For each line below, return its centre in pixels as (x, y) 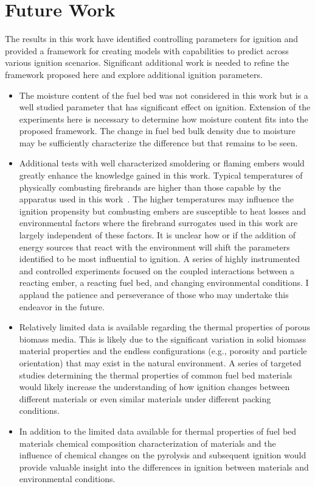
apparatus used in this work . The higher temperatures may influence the (157, 199)
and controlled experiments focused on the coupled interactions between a (157, 270)
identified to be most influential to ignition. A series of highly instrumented (160, 259)
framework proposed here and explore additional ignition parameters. (134, 74)
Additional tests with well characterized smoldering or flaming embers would (162, 163)
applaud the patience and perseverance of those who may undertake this (154, 294)
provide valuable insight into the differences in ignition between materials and (164, 467)
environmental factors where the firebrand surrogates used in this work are (158, 223)
